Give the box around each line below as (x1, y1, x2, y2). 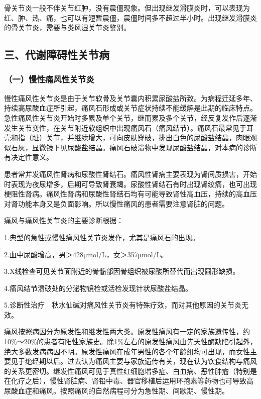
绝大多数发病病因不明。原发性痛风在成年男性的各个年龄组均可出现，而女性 (4, 346, 250, 356)
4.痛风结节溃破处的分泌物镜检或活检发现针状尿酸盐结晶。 (4, 282, 192, 293)
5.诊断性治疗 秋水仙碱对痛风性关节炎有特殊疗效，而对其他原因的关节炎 (4, 300, 241, 310)
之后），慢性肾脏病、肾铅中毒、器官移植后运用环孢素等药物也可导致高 (25, 375, 253, 386)
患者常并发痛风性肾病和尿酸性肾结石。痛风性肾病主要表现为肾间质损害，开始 (4, 168, 257, 179)
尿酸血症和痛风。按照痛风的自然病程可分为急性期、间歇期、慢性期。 (4, 385, 229, 396)
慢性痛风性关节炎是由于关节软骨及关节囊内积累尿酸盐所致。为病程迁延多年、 (4, 92, 257, 103)
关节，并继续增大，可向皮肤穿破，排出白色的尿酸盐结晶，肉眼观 (46, 132, 257, 143)
